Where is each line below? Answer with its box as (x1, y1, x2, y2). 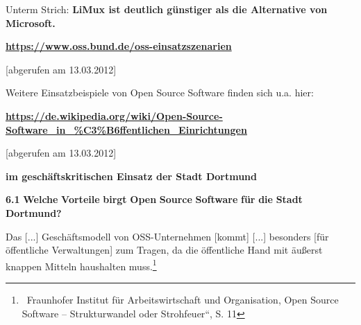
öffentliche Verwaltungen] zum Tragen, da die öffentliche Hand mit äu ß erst (6, 243, 323, 257)
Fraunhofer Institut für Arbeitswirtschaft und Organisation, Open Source (26, 292, 339, 306)
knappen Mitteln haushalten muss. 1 (6, 256, 157, 273)
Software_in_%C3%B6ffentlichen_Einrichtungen (6, 122, 247, 137)
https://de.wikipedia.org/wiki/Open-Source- (6, 108, 223, 123)
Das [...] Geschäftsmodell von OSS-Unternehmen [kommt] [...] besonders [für (6, 229, 329, 243)
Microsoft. (6, 15, 56, 30)
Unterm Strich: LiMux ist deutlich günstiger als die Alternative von (6, 2, 328, 16)
